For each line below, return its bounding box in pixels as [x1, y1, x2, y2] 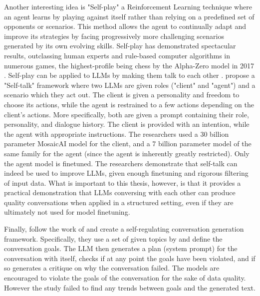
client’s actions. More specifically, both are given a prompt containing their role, [4, 109, 249, 119]
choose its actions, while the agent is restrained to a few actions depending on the [4, 99, 255, 109]
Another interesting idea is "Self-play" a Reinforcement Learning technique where [4, 1, 252, 11]
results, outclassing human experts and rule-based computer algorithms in [4, 50, 231, 60]
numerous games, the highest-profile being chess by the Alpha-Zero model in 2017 [4, 60, 254, 70]
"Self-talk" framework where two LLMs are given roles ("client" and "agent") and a [4, 79, 256, 90]
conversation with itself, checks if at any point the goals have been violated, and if [4, 253, 256, 263]
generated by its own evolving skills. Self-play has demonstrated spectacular [4, 40, 236, 51]
